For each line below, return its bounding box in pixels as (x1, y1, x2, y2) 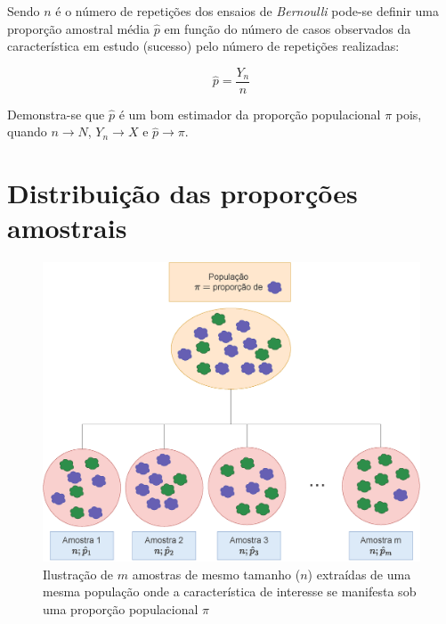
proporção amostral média (7, 19, 150, 37)
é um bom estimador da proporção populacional (118, 104, 381, 123)
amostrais (7, 209, 127, 246)
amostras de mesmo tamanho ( (132, 564, 301, 583)
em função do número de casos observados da (164, 19, 411, 37)
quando (7, 122, 47, 141)
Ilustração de (43, 564, 114, 583)
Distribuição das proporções (7, 175, 358, 211)
